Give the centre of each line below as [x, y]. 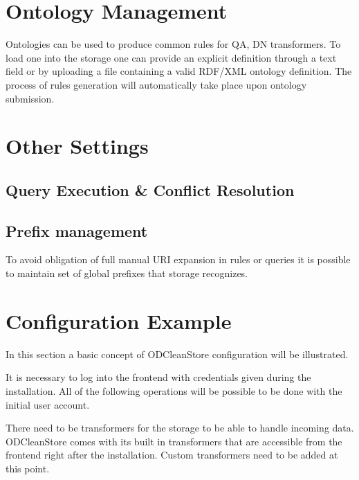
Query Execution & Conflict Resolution [150, 189]
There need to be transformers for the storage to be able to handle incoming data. [180, 428]
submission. [30, 98]
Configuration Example [119, 320]
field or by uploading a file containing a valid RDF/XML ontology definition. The [179, 71]
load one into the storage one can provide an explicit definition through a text [171, 57]
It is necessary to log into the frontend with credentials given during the [158, 377]
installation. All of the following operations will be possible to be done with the [174, 390]
